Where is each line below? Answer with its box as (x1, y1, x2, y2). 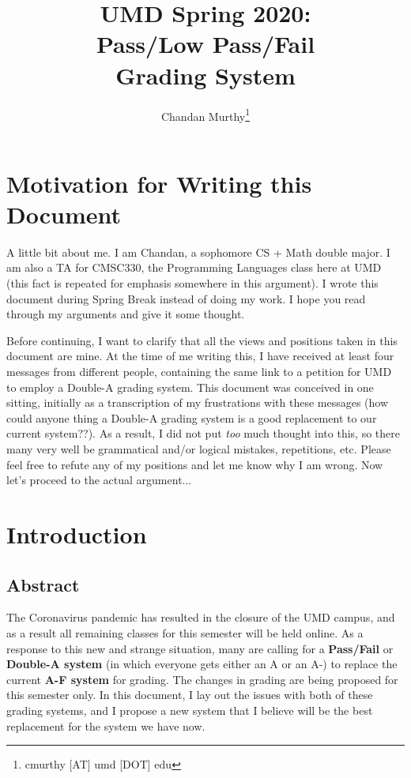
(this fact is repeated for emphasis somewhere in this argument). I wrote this (6, 275, 379, 291)
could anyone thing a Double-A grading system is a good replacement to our (6, 409, 377, 426)
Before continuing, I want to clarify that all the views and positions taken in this (6, 332, 398, 348)
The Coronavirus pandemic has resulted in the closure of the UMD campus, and (6, 609, 395, 626)
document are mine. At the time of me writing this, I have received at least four (6, 348, 394, 364)
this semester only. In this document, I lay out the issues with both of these (6, 686, 373, 703)
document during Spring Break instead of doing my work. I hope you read (6, 290, 366, 306)
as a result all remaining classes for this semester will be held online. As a (6, 624, 364, 641)
